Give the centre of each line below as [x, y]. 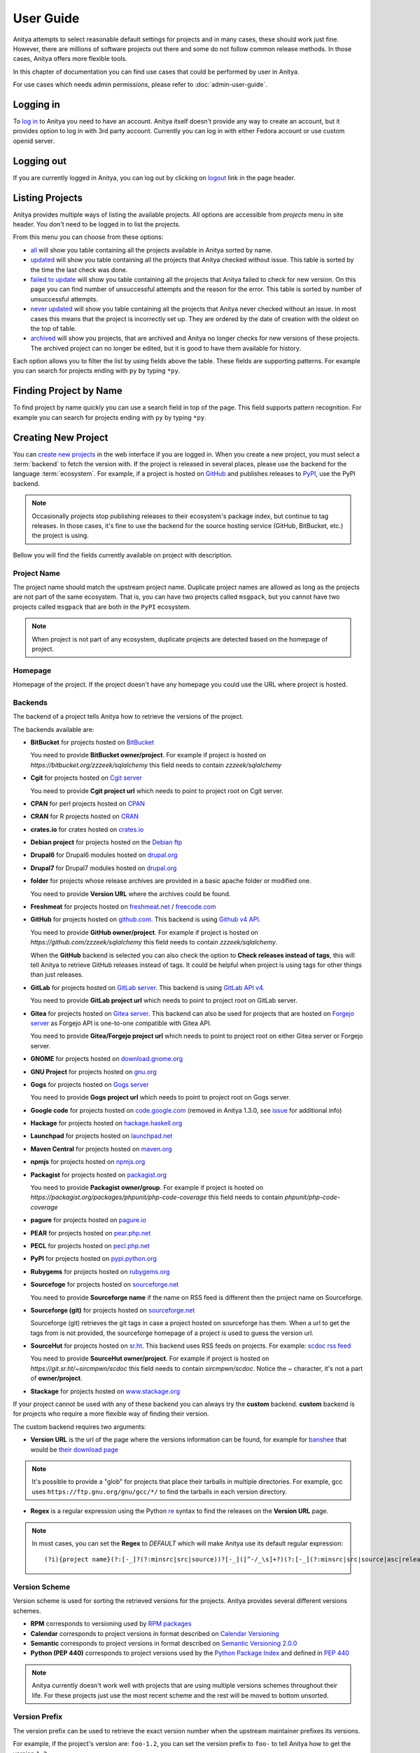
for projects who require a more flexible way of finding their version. [111, 1414]
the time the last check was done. [79, 269]
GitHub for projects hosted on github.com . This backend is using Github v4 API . [146, 919]
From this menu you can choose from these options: [88, 237]
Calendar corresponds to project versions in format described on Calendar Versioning [155, 1633]
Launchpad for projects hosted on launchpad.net [101, 1136]
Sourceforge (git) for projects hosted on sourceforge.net [113, 1310]
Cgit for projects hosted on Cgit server [86, 778]
